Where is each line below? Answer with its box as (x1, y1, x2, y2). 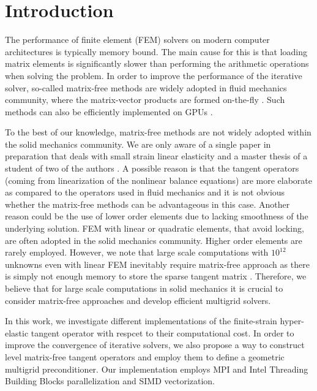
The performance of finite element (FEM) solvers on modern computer (5, 33, 270, 46)
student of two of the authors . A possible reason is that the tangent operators (5, 162, 299, 175)
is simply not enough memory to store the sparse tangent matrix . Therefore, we (5, 270, 307, 283)
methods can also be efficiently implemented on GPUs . (5, 105, 213, 118)
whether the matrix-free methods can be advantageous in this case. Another (5, 197, 290, 210)
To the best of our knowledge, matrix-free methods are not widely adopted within (5, 126, 311, 139)
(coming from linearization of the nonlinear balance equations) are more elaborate (5, 173, 312, 186)
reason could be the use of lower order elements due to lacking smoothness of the (5, 210, 308, 222)
